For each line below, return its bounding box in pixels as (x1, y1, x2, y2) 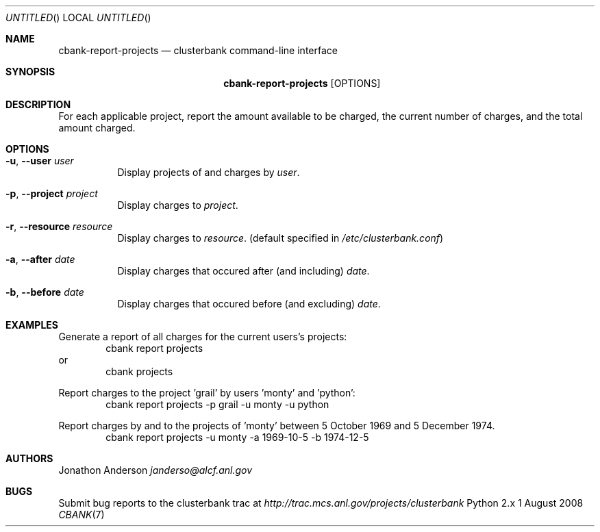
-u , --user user (5, 155, 74, 166)
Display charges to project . (117, 199, 238, 211)
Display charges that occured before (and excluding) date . (117, 298, 381, 309)
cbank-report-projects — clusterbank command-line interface (58, 45, 338, 56)
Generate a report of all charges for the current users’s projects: (58, 331, 347, 342)
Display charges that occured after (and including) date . (117, 265, 370, 277)
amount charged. (58, 122, 136, 134)
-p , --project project (5, 188, 98, 199)
